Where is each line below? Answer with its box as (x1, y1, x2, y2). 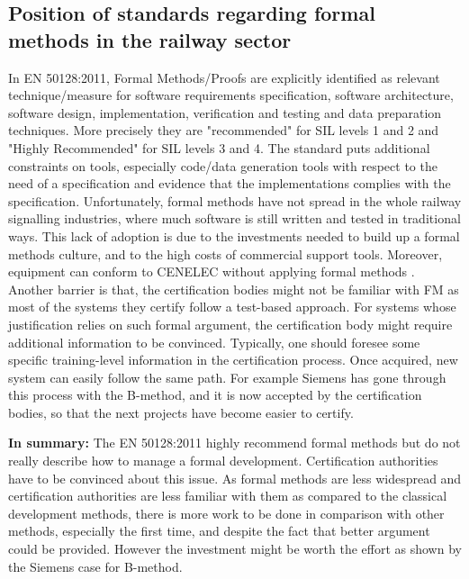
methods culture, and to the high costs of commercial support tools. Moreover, (8, 244, 443, 263)
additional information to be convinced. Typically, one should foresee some (8, 332, 420, 351)
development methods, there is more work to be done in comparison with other (8, 503, 445, 522)
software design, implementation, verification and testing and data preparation (8, 103, 442, 122)
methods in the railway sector (8, 25, 292, 53)
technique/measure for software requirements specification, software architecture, (8, 86, 454, 104)
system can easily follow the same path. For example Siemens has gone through (8, 367, 446, 386)
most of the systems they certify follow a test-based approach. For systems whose (8, 297, 456, 316)
